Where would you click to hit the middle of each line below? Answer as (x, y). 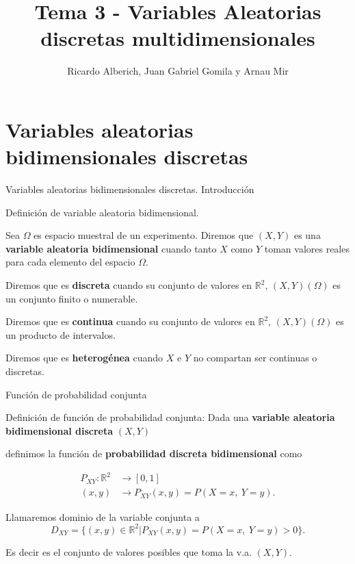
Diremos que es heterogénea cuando (84, 358)
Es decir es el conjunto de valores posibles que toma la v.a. (129, 551)
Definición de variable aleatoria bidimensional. (102, 212)
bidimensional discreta (60, 430)
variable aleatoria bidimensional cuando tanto (111, 248)
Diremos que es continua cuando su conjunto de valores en (130, 321)
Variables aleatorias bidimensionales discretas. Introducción (130, 189)
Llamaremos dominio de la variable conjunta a (103, 516)
